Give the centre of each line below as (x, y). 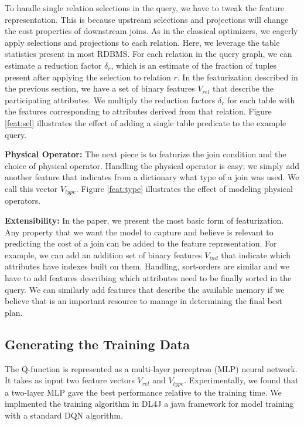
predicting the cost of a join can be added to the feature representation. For (141, 243)
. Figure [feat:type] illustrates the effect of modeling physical (184, 188)
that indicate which (256, 254)
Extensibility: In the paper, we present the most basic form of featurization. (144, 220)
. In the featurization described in (238, 77)
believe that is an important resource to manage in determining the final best (144, 301)
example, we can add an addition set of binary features (103, 254)
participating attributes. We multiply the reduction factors (110, 99)
